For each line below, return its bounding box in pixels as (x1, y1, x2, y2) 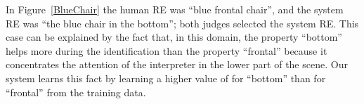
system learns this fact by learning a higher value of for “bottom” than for (6, 70, 326, 85)
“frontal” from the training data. (6, 84, 146, 99)
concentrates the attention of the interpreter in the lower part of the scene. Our (6, 57, 348, 72)
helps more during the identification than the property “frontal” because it (6, 43, 327, 58)
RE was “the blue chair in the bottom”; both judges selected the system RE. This (6, 15, 359, 30)
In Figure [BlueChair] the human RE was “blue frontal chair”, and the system (6, 2, 344, 16)
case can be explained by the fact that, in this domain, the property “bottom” (6, 30, 342, 44)
